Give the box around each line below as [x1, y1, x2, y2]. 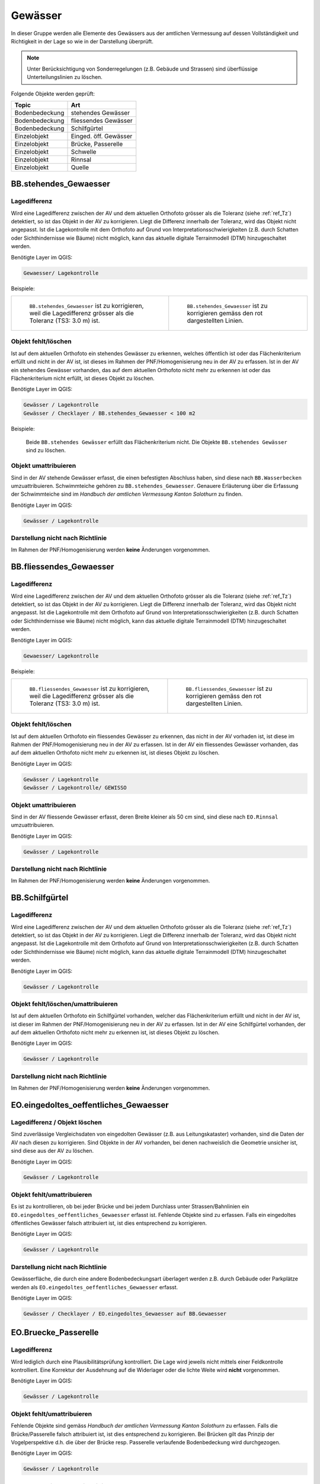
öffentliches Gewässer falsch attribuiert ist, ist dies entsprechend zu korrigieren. [11, 1220, 207, 1226]
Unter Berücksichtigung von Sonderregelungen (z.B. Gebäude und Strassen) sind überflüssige [27, 65, 258, 72]
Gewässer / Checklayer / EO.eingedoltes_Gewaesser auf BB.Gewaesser [23, 1310, 227, 1317]
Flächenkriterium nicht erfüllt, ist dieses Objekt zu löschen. [11, 375, 155, 382]
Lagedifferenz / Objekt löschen [11, 1118, 102, 1126]
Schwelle [71, 147, 97, 156]
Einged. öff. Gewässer [71, 132, 133, 140]
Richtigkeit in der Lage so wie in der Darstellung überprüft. [11, 37, 153, 45]
